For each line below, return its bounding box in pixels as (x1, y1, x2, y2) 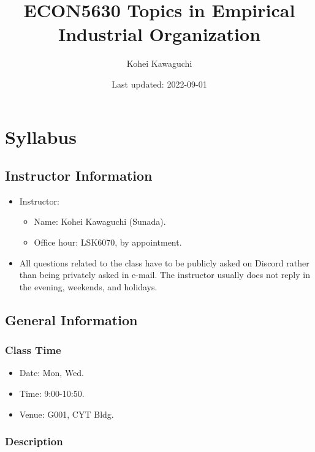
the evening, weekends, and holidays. (19, 280, 157, 293)
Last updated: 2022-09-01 (112, 77, 207, 90)
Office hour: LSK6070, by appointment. (34, 236, 182, 249)
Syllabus (5, 124, 77, 149)
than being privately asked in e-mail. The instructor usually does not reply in (19, 268, 310, 281)
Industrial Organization (58, 21, 261, 47)
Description (5, 434, 63, 449)
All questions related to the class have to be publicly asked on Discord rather (19, 256, 309, 269)
